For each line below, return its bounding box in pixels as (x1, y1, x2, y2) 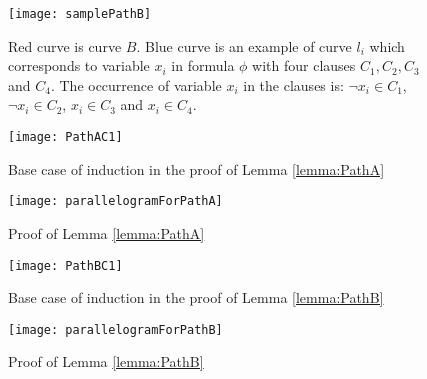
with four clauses (252, 55, 356, 76)
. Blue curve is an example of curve (136, 35, 352, 56)
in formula (171, 55, 235, 76)
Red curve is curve (8, 35, 122, 56)
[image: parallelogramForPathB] (8, 322, 223, 337)
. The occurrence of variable (50, 74, 222, 95)
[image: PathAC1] (8, 130, 123, 145)
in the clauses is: (243, 74, 344, 95)
